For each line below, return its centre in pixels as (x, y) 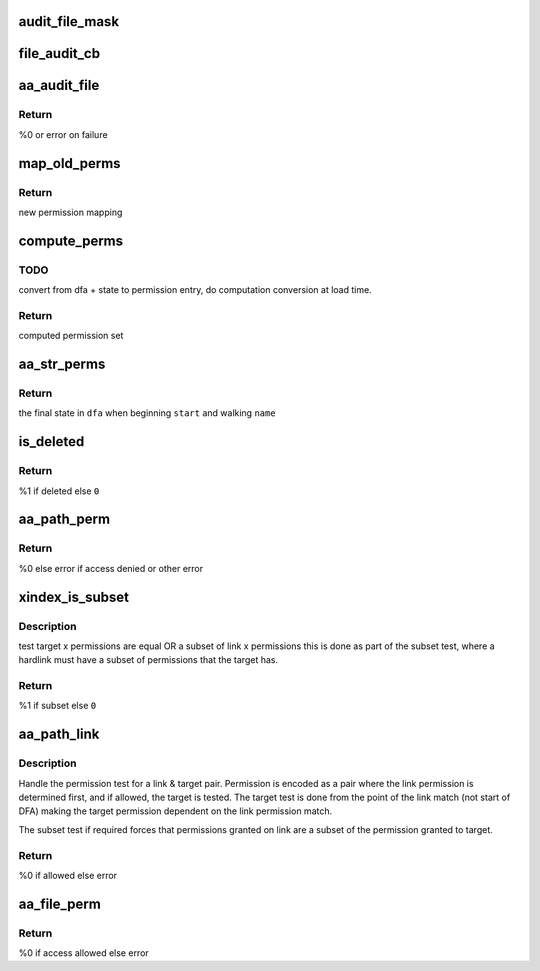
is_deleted (51, 441)
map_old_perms (69, 163)
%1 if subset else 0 (57, 706)
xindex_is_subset (74, 596)
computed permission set (71, 336)
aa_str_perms (62, 364)
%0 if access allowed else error (83, 953)
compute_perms (71, 240)
